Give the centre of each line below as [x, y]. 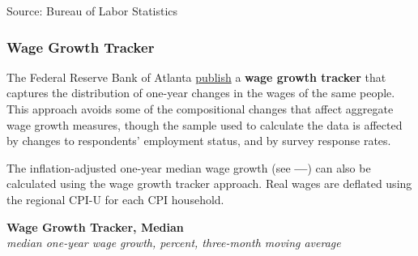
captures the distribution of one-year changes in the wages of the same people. [201, 93]
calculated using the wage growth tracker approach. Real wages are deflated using [209, 183]
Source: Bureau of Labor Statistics [92, 11]
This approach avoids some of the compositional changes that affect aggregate [200, 109]
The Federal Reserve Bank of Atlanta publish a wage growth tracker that [196, 77]
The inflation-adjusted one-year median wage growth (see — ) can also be [189, 167]
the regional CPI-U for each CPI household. [115, 199]
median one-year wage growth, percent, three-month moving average [174, 243]
